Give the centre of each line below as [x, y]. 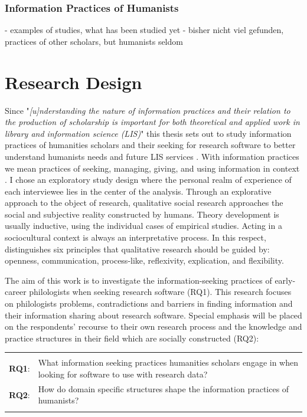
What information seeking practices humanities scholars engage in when [168, 362]
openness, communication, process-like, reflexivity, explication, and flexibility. [144, 260]
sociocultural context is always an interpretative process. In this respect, [135, 237]
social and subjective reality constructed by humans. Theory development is [142, 214]
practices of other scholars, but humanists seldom [94, 41]
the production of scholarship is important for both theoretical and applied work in [152, 122]
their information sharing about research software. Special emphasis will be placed [153, 315]
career [16, 292]
